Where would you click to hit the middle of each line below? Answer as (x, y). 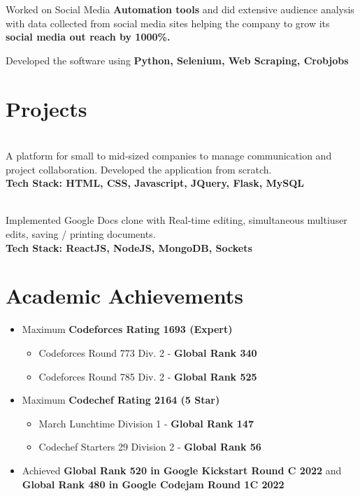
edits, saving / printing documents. (81, 234)
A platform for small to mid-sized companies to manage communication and (169, 156)
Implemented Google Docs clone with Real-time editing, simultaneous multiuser (177, 220)
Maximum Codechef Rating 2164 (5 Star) (121, 400)
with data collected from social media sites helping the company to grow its (168, 23)
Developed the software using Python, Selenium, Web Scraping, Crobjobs (177, 60)
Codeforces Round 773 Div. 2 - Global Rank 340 (148, 352)
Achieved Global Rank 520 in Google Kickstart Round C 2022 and (182, 470)
